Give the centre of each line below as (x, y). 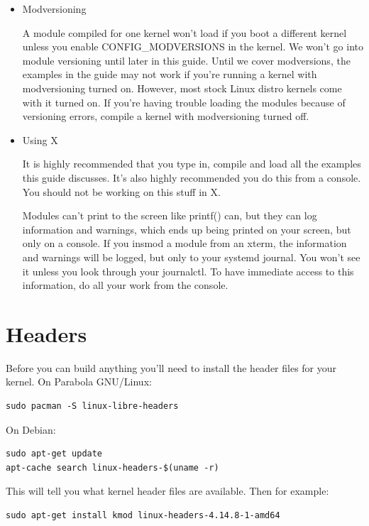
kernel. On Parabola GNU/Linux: (79, 382)
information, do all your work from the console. (125, 285)
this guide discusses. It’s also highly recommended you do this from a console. (192, 177)
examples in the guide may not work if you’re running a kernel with (170, 74)
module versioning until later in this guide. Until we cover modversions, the (186, 60)
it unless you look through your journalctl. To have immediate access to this (188, 271)
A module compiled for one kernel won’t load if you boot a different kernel (184, 32)
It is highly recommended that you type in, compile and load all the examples (192, 164)
